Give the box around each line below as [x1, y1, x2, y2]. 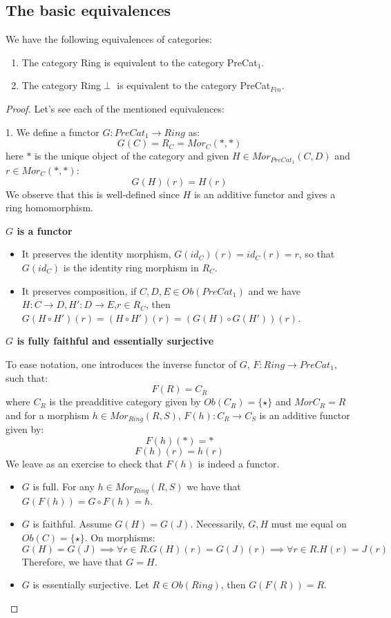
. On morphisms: [84, 530, 155, 545]
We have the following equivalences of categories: [6, 32, 212, 46]
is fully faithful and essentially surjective [17, 334, 214, 348]
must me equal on [271, 516, 347, 531]
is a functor [17, 223, 73, 238]
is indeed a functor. [198, 456, 280, 470]
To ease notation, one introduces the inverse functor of [6, 356, 237, 371]
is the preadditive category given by [49, 394, 201, 409]
